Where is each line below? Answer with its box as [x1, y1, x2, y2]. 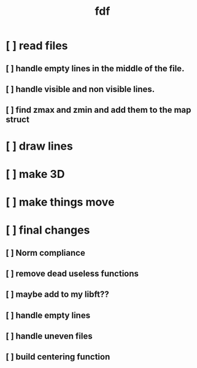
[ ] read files [6, 39, 68, 53]
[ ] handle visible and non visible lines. [6, 84, 155, 94]
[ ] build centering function [6, 351, 110, 362]
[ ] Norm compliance [6, 247, 85, 258]
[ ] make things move [6, 195, 115, 209]
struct [6, 115, 30, 125]
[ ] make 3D [6, 167, 65, 181]
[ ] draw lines [6, 139, 73, 153]
